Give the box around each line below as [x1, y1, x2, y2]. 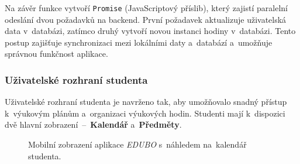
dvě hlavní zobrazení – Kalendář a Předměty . [5, 118, 182, 131]
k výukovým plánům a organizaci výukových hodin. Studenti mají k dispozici [5, 107, 285, 119]
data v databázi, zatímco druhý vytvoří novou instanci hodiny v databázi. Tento [5, 25, 296, 37]
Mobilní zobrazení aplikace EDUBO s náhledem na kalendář [28, 138, 247, 151]
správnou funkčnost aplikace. [5, 47, 108, 60]
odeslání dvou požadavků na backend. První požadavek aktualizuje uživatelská [5, 13, 287, 25]
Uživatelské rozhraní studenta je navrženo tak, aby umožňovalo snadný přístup [5, 95, 287, 108]
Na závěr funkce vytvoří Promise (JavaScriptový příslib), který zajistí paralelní [5, 2, 288, 13]
